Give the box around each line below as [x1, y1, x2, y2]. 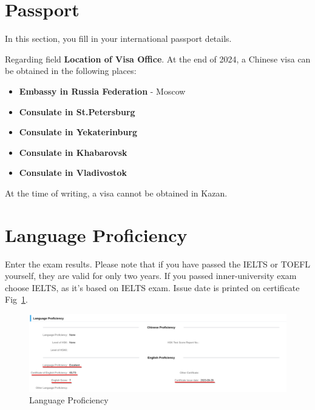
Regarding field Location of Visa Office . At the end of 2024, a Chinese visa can [5, 52, 311, 65]
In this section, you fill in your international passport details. [5, 32, 232, 45]
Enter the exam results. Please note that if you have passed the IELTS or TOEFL [5, 257, 311, 270]
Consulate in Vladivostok [19, 166, 127, 179]
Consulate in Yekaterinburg [19, 126, 138, 138]
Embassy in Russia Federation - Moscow [19, 84, 186, 97]
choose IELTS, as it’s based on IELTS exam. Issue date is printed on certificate [5, 281, 300, 294]
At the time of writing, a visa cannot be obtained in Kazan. [5, 186, 228, 199]
